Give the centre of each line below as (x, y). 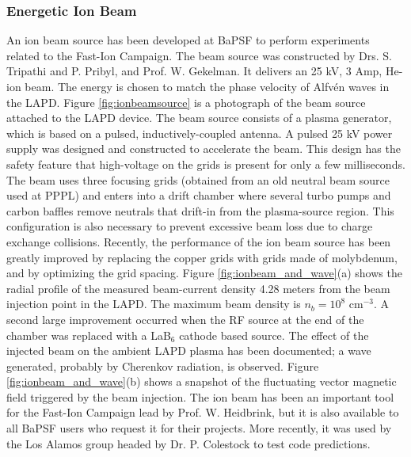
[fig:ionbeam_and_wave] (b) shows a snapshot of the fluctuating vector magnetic (202, 381)
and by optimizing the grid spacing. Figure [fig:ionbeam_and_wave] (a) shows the (204, 273)
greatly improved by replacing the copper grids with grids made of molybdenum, (202, 257)
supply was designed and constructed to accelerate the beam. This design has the (204, 149)
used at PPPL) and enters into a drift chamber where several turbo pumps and (199, 195)
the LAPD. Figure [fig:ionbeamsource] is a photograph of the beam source (186, 102)
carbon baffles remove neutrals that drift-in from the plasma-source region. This (200, 210)
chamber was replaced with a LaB (89, 335)
